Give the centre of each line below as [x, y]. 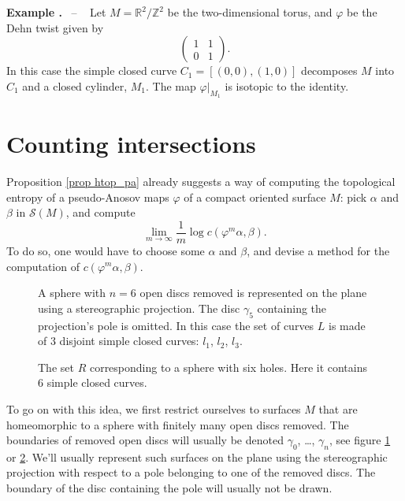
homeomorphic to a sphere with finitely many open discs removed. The [178, 424]
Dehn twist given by [55, 27]
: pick [353, 197]
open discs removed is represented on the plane [253, 293]
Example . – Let [56, 12]
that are [338, 408]
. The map [171, 85]
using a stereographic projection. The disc [139, 308]
